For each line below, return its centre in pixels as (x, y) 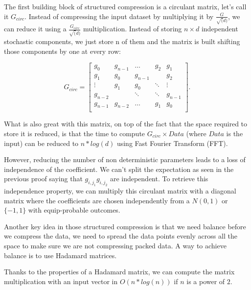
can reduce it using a (35, 29)
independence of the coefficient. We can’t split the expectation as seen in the (119, 169)
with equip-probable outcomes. (74, 210)
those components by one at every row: (62, 51)
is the (235, 133)
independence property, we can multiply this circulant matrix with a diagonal (120, 191)
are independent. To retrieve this (159, 179)
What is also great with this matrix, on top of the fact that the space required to (126, 124)
